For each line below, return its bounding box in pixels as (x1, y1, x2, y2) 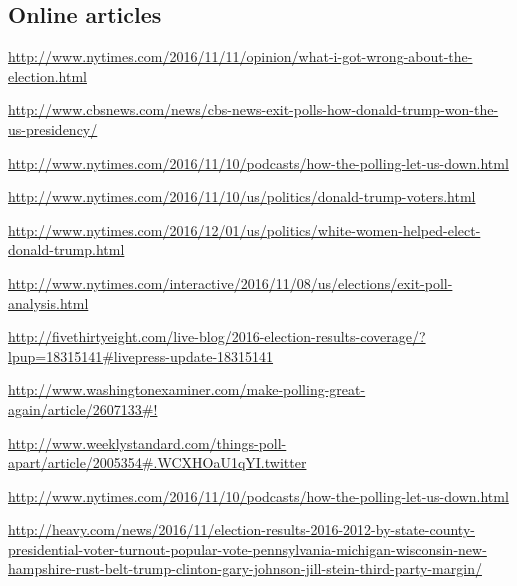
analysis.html (8, 292, 89, 313)
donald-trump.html (8, 239, 125, 260)
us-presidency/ (8, 118, 98, 139)
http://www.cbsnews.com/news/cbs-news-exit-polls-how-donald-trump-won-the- (8, 99, 499, 120)
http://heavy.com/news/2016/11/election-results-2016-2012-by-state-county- (8, 519, 475, 540)
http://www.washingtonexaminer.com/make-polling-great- (8, 379, 366, 400)
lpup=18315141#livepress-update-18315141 (8, 345, 274, 366)
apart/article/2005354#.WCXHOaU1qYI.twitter (8, 452, 307, 473)
